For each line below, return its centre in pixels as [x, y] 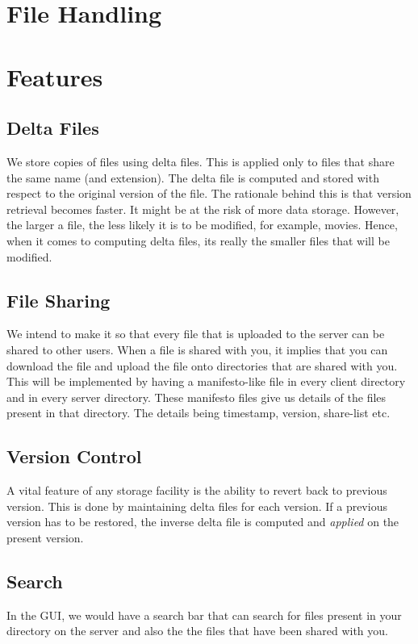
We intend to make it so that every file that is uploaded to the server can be [196, 334]
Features [55, 76]
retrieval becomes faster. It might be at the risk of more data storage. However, [203, 209]
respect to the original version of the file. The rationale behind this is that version [209, 193]
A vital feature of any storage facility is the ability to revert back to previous [197, 490]
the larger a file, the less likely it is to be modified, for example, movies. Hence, [202, 225]
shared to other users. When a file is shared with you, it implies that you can [197, 349]
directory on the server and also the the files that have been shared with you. [197, 631]
